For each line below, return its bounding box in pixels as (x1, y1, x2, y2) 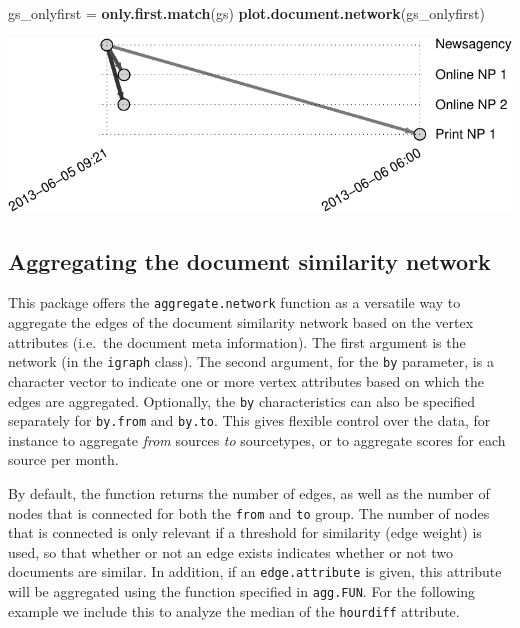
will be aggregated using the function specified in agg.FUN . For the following (8, 581, 476, 602)
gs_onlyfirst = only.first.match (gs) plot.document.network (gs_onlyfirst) (8, 3, 486, 23)
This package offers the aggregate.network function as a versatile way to (8, 292, 461, 313)
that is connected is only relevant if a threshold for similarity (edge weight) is (8, 522, 482, 543)
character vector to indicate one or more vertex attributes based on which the (8, 370, 484, 391)
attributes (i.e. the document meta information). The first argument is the (8, 331, 466, 352)
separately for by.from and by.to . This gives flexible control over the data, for (8, 410, 491, 431)
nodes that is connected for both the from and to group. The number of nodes (8, 502, 490, 523)
